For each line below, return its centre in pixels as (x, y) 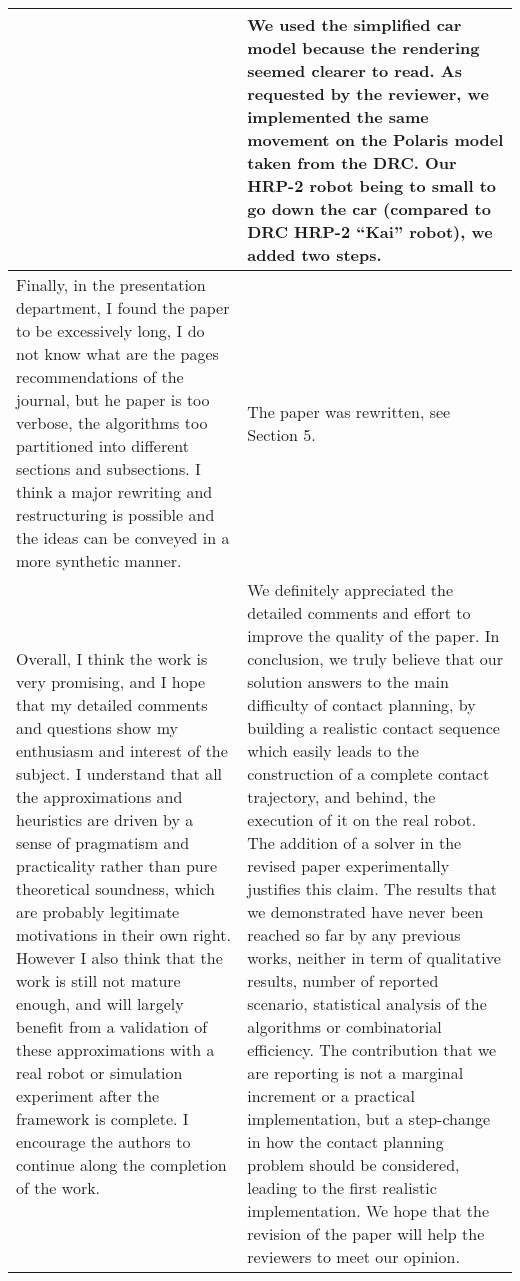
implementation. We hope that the (368, 1210)
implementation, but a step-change (368, 1118)
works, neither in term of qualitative (374, 957)
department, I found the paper (123, 307)
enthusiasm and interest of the (122, 750)
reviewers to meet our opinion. (353, 1256)
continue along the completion (121, 1164)
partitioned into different (103, 445)
